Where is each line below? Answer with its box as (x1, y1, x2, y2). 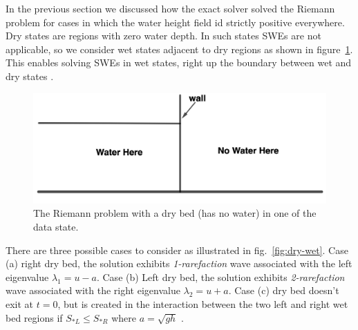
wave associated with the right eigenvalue (6, 283, 180, 298)
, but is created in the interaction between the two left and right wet (57, 296, 348, 311)
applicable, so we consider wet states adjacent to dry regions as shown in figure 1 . (6, 41, 353, 56)
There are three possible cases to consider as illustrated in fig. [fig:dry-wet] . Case (6, 242, 348, 257)
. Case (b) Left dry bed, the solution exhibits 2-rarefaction (96, 269, 345, 284)
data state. (33, 219, 79, 233)
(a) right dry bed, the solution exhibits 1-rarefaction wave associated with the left (6, 256, 352, 271)
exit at (6, 296, 34, 311)
